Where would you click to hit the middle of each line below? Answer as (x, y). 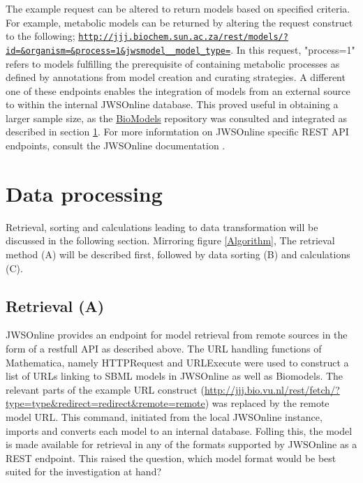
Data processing (84, 193)
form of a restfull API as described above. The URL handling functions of (164, 348)
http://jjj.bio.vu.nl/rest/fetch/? (272, 389)
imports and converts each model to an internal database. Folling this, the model (179, 430)
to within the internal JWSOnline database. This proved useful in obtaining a (172, 104)
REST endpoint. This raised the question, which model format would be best (171, 458)
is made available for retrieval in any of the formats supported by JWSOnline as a (181, 444)
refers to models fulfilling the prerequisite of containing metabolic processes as (173, 63)
